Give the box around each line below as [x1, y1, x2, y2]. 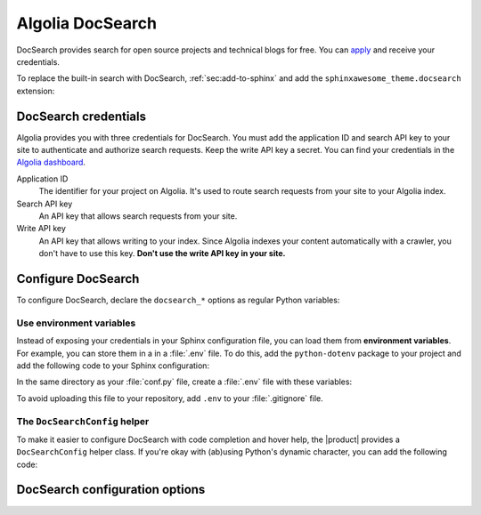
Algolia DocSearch [16, 13, 158, 33]
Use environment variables [16, 317, 136, 329]
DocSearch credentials [16, 109, 147, 124]
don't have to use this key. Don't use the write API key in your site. [38, 248, 286, 259]
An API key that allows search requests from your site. [38, 210, 238, 221]
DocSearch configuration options [16, 482, 206, 497]
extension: [16, 85, 55, 96]
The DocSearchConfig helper [16, 414, 150, 427]
